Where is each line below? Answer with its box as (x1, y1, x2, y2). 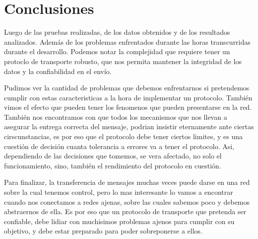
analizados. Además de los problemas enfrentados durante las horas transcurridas (4, 36, 251, 47)
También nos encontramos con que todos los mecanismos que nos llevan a (4, 111, 227, 122)
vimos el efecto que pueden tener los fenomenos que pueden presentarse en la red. (4, 102, 252, 112)
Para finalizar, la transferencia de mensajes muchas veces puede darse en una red (4, 177, 250, 187)
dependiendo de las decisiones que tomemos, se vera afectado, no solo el (4, 151, 222, 161)
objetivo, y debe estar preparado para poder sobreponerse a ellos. (4, 226, 202, 236)
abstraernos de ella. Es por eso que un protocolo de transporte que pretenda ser (4, 206, 247, 217)
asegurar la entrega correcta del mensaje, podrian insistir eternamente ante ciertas (4, 121, 254, 132)
